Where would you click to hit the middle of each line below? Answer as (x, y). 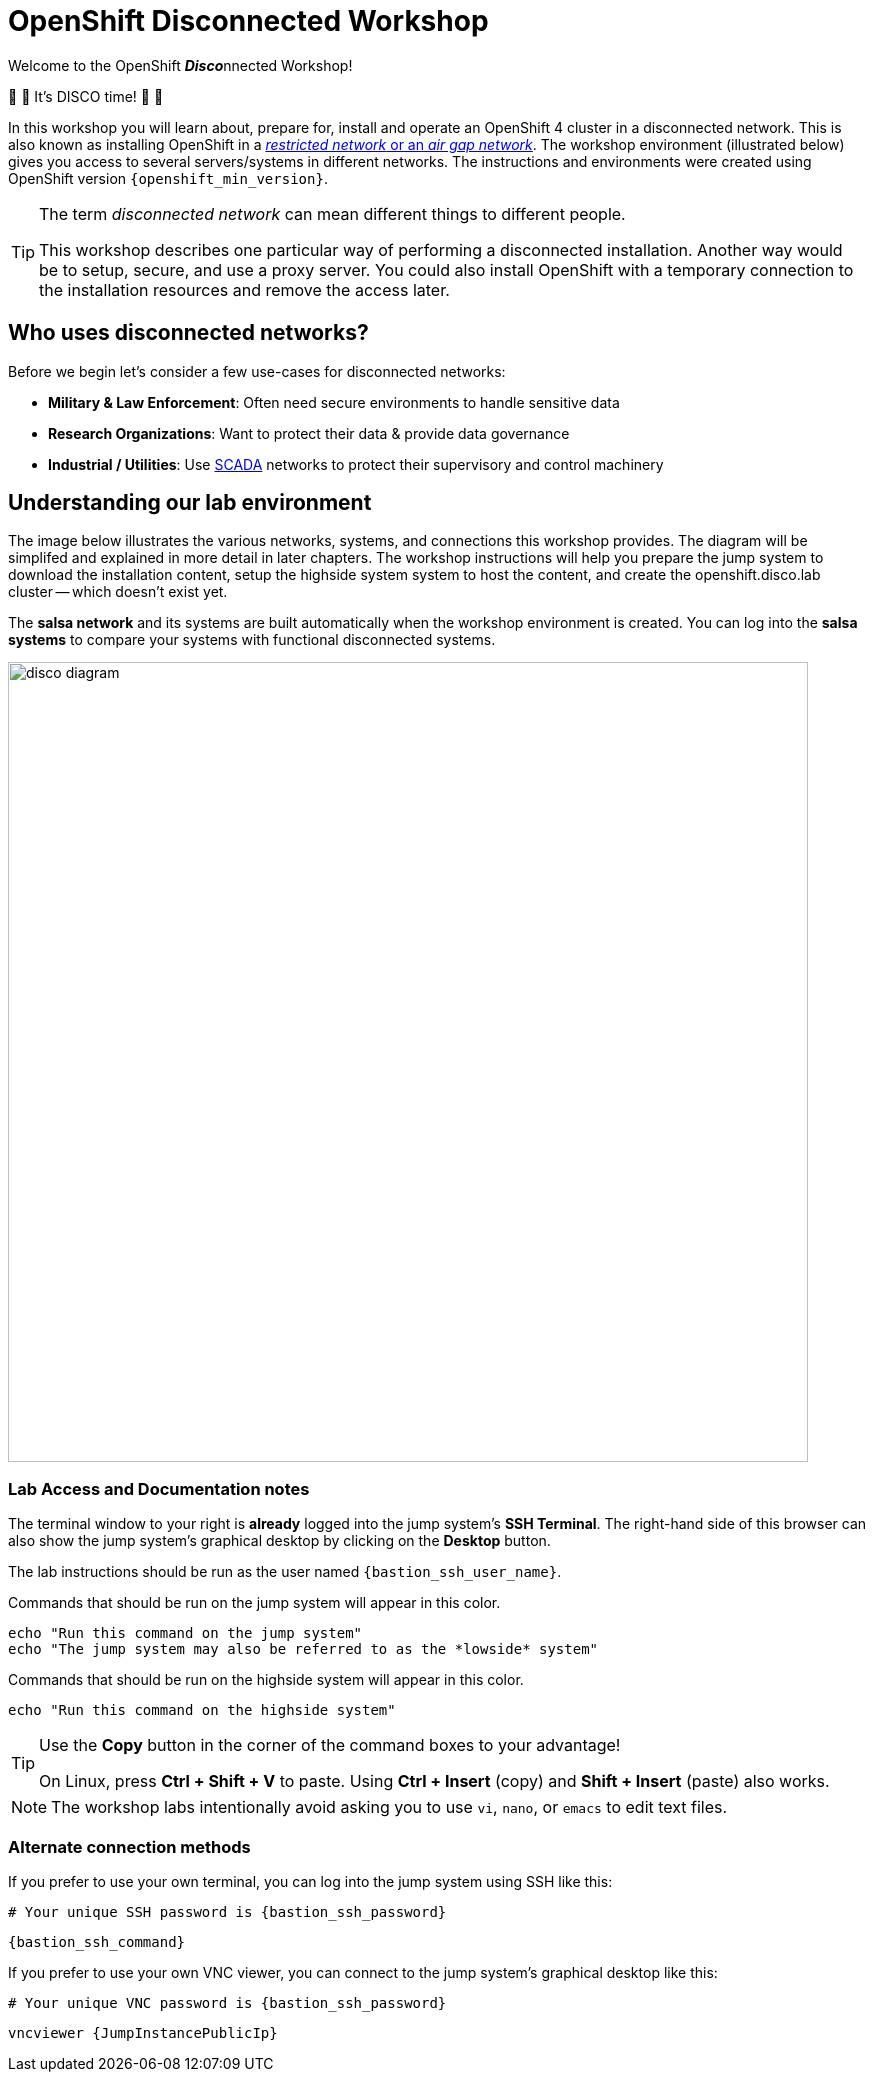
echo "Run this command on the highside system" (202, 1710)
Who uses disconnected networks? (188, 333)
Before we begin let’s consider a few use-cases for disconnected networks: (257, 371)
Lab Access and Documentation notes (159, 1488)
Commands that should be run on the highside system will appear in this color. (266, 1680)
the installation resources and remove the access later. (244, 289)
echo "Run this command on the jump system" (185, 1633)
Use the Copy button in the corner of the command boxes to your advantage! (330, 1745)
